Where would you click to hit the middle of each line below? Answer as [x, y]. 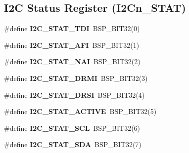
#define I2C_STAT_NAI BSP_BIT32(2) [72, 61]
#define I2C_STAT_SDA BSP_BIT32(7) [73, 144]
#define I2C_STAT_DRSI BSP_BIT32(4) [74, 95]
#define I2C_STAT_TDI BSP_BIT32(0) [72, 28]
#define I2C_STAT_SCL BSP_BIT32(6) [72, 128]
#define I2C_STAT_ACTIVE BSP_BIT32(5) [80, 111]
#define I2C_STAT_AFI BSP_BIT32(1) [72, 45]
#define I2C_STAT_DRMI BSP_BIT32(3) [76, 78]
